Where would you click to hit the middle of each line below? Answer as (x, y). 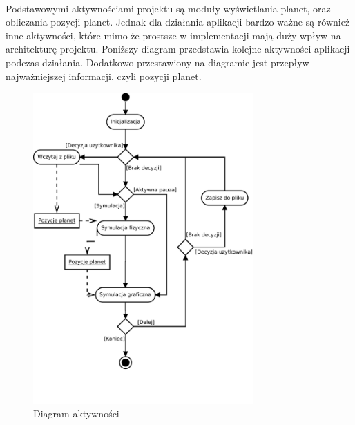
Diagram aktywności (76, 413)
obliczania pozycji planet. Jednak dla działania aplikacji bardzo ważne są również (178, 22)
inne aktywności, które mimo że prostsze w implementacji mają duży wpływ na (173, 35)
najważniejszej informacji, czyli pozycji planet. (104, 76)
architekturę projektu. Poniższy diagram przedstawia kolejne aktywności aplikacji (178, 49)
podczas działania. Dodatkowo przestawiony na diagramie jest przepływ (157, 62)
